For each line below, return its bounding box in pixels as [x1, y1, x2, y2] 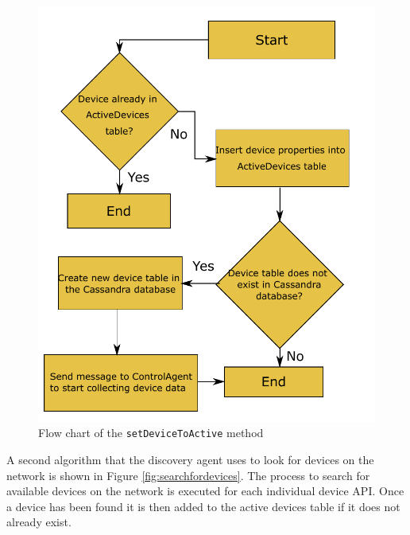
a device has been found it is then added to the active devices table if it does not [6, 498, 400, 514]
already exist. [6, 514, 72, 530]
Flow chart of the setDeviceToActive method [38, 424, 264, 441]
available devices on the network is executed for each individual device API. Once [6, 482, 404, 499]
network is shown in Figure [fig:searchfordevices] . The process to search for [6, 467, 370, 483]
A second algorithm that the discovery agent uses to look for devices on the [6, 451, 374, 467]
